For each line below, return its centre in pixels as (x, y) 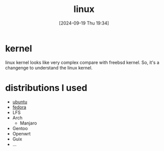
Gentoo (20, 128)
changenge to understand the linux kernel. (49, 67)
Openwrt (21, 133)
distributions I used (46, 88)
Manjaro (28, 123)
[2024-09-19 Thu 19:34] (84, 23)
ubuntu (20, 101)
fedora (19, 107)
